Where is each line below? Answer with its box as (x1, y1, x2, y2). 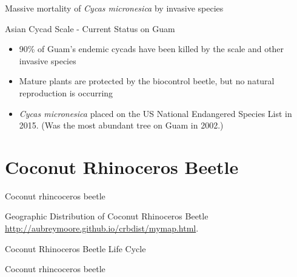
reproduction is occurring (19, 86, 113, 99)
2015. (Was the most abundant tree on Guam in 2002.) (19, 119, 224, 132)
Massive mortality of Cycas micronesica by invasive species (5, 2, 224, 14)
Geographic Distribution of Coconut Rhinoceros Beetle (5, 210, 209, 222)
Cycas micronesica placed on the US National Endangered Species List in (19, 107, 292, 119)
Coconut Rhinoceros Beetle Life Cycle (5, 242, 146, 255)
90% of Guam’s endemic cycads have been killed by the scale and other (19, 42, 284, 55)
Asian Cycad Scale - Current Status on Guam (5, 22, 175, 35)
